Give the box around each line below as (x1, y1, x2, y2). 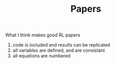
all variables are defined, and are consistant (12, 47, 105, 54)
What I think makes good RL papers (5, 32, 80, 38)
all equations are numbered (12, 53, 71, 59)
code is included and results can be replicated (12, 42, 110, 48)
